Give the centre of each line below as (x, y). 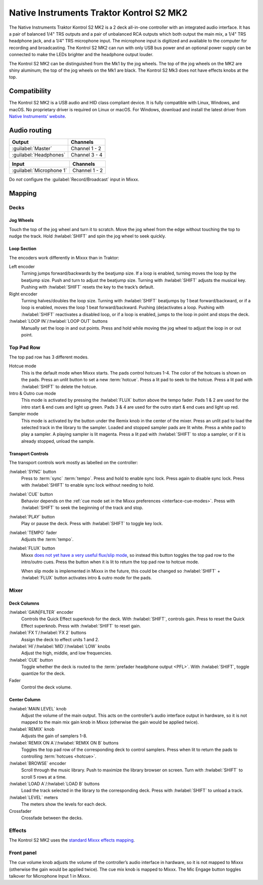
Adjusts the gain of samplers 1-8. (54, 736)
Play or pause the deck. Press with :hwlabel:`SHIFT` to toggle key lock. (92, 524)
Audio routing (30, 130)
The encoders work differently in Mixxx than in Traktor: (64, 257)
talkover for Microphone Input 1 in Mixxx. (50, 876)
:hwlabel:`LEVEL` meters (34, 797)
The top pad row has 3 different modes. (49, 357)
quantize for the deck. (43, 673)
